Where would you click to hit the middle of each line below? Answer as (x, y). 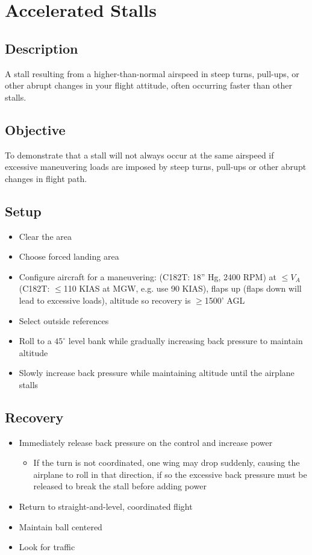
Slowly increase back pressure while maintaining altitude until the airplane (157, 373)
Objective (35, 129)
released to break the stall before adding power (120, 486)
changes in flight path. (46, 178)
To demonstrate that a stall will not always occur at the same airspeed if (139, 155)
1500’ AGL (225, 300)
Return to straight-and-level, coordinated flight (106, 506)
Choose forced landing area (69, 256)
